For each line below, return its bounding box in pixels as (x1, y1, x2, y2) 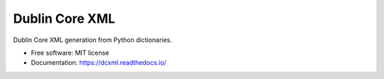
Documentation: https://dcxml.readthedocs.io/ (31, 58, 166, 67)
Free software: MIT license (31, 48, 110, 57)
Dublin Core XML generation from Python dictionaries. (13, 36, 172, 44)
